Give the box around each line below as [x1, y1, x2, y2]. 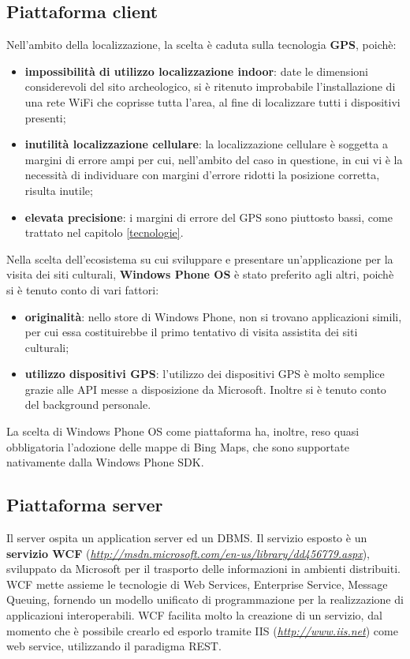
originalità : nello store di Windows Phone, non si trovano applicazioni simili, [24, 308, 402, 324]
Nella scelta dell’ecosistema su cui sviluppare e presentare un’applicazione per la [6, 250, 393, 267]
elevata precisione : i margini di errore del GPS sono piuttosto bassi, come [24, 208, 393, 225]
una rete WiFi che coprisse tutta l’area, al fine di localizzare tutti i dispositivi [24, 93, 401, 110]
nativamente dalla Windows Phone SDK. [6, 454, 204, 470]
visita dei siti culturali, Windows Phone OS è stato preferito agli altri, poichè [6, 266, 394, 283]
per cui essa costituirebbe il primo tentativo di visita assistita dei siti [24, 324, 358, 340]
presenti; [24, 109, 66, 125]
